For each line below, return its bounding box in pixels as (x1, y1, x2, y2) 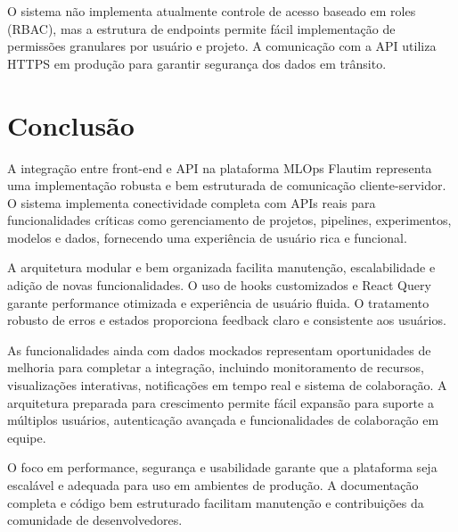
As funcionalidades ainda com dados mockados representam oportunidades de (7, 340, 431, 359)
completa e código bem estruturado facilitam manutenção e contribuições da (7, 493, 424, 511)
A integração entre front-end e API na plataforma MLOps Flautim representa (7, 158, 432, 177)
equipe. (7, 428, 46, 446)
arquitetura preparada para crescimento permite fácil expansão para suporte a (7, 393, 434, 411)
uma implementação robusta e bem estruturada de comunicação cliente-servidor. (7, 176, 446, 195)
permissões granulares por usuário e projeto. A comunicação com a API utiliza (7, 37, 437, 55)
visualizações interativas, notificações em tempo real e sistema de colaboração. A (7, 376, 447, 395)
